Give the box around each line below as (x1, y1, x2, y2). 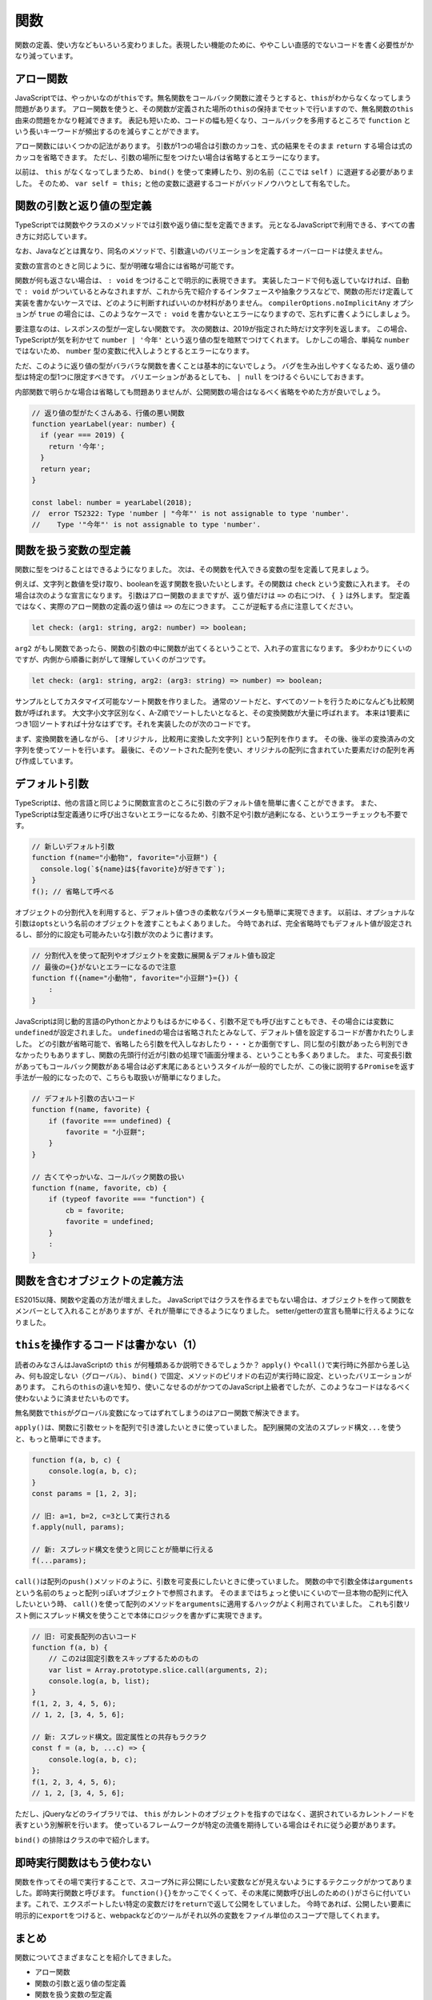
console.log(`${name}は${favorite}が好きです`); (40, 864, 226, 874)
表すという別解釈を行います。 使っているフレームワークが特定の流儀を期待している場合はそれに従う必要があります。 (14, 1820, 400, 1830)
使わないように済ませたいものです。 (14, 1393, 134, 1403)
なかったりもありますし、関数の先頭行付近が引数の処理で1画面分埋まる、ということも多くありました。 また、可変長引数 (14, 1050, 412, 1060)
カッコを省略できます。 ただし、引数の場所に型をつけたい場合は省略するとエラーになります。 (14, 152, 324, 162)
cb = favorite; (65, 1206, 126, 1215)
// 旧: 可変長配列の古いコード (31, 1632, 138, 1641)
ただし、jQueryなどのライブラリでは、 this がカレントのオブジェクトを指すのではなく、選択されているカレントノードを (14, 1809, 415, 1818)
